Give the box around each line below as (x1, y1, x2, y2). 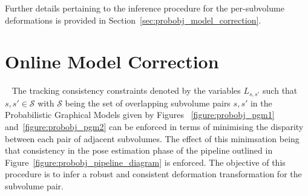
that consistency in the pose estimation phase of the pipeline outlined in (5, 144, 273, 157)
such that (263, 84, 298, 97)
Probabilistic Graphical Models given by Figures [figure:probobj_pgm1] (5, 108, 275, 121)
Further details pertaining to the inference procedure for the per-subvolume (5, 2, 284, 14)
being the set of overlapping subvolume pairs (65, 96, 231, 109)
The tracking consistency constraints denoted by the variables (11, 84, 241, 97)
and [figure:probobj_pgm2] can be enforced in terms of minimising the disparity (5, 120, 304, 132)
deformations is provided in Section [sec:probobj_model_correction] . (5, 13, 261, 26)
